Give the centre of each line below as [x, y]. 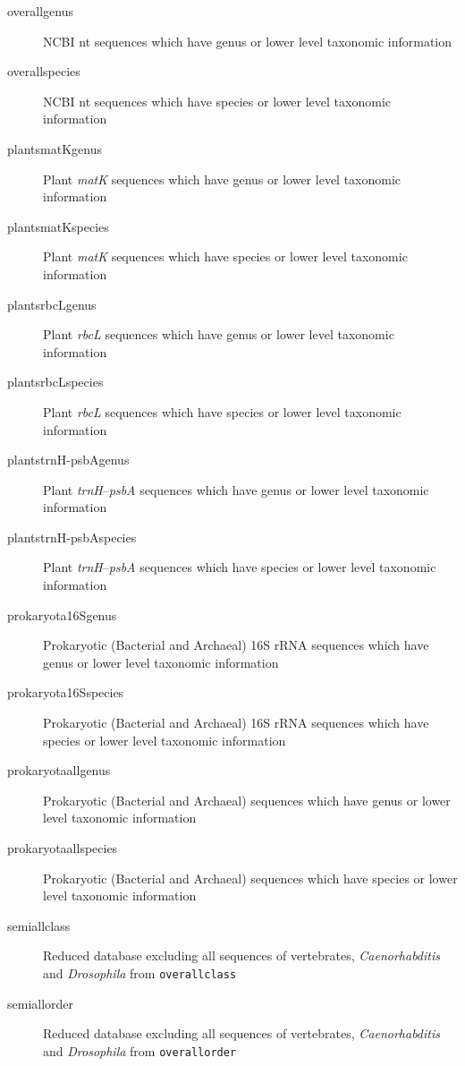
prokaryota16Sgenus [62, 614]
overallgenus [41, 11]
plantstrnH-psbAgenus [68, 460]
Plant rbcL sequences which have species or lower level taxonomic [222, 411]
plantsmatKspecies [58, 226]
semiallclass [39, 925]
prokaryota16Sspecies [66, 692]
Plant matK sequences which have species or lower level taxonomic [225, 256]
